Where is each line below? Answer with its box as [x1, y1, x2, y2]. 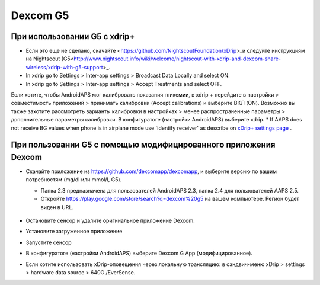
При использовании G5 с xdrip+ [11, 31, 135, 41]
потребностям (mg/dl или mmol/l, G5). [25, 176, 122, 183]
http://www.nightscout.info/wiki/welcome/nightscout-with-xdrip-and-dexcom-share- [73, 55, 281, 62]
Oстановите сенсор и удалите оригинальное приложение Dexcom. [25, 217, 195, 225]
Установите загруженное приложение [25, 228, 123, 235]
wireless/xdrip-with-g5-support [25, 63, 103, 71]
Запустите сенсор [25, 239, 72, 246]
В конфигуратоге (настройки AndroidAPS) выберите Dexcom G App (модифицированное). [25, 249, 253, 257]
